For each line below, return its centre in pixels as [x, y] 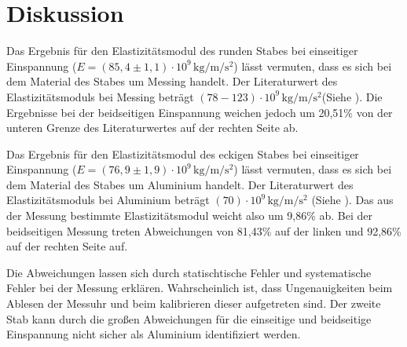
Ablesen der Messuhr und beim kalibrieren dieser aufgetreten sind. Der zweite [194, 303]
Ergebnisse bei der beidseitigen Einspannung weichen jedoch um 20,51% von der [200, 112]
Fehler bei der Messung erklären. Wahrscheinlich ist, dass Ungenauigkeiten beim [200, 288]
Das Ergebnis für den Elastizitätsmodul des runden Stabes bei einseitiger [182, 51]
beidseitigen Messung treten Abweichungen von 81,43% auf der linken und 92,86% [204, 230]
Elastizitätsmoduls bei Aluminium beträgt [108, 200]
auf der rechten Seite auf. [67, 246]
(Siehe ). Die [352, 96]
